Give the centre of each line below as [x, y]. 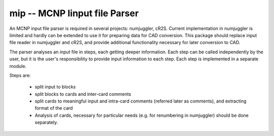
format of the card [54, 108]
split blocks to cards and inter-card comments [83, 94]
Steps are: [20, 75]
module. [18, 66]
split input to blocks [55, 87]
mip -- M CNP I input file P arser [74, 13]
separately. [46, 122]
